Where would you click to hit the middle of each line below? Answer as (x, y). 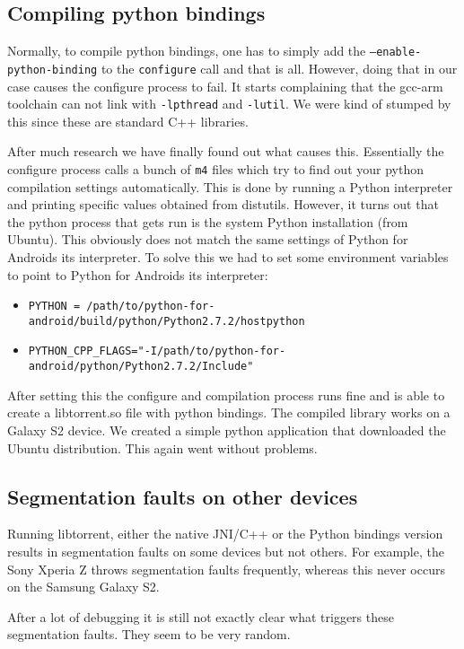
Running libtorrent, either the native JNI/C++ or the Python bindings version (225, 534)
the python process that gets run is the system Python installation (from (208, 221)
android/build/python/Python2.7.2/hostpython (166, 321)
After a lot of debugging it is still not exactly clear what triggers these (201, 616)
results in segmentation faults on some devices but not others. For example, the (226, 551)
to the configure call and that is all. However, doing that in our (279, 68)
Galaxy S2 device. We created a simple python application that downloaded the (227, 430)
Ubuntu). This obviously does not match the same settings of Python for (208, 239)
